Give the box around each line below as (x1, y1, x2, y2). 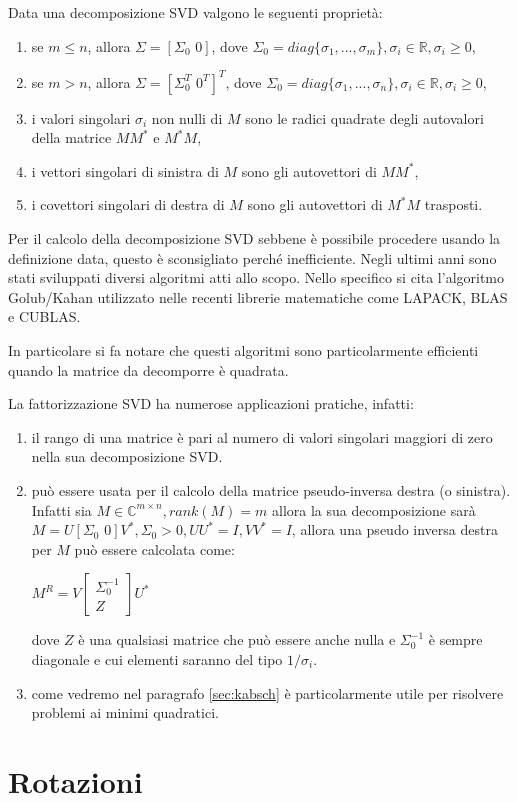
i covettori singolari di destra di (31, 194, 225, 215)
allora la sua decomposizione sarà (272, 499, 476, 520)
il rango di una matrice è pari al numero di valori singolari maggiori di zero (31, 426, 493, 447)
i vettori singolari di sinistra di (31, 160, 219, 181)
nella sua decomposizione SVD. (31, 446, 223, 467)
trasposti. (424, 194, 483, 215)
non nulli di (151, 107, 223, 128)
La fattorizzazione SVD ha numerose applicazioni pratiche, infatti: (8, 393, 414, 414)
